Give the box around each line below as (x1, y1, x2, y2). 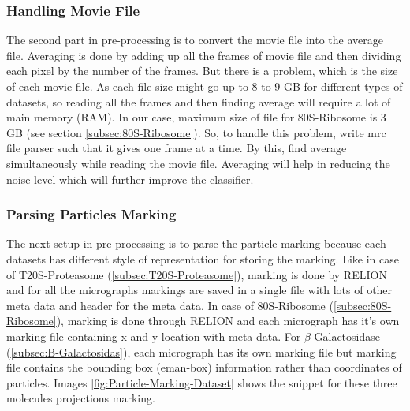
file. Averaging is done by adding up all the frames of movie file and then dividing (6, 47, 401, 63)
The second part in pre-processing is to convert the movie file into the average (6, 32, 384, 48)
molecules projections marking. (6, 390, 155, 406)
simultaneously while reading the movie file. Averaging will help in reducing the (6, 155, 390, 171)
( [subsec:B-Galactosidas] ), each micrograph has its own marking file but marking (6, 343, 397, 360)
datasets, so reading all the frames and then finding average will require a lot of (6, 93, 391, 110)
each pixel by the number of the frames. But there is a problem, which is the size (6, 62, 398, 79)
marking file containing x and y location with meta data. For (6, 327, 301, 344)
